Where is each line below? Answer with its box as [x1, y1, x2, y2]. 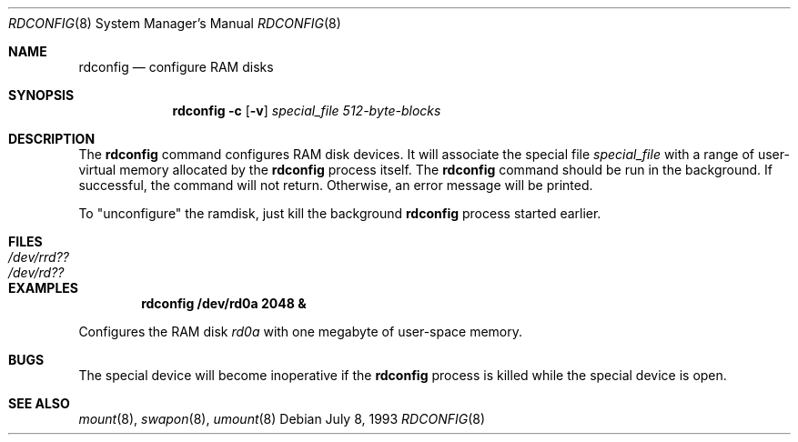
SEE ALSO [8, 396, 70, 411]
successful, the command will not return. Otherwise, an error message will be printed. [78, 177, 593, 193]
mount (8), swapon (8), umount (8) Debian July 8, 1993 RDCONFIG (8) [78, 411, 486, 427]
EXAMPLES [8, 280, 78, 296]
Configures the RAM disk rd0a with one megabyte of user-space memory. [78, 324, 523, 339]
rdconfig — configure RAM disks [78, 59, 274, 75]
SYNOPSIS [8, 87, 75, 103]
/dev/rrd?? [8, 249, 69, 265]
